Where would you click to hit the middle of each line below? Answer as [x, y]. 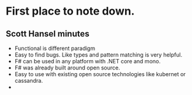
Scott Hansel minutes [48, 34]
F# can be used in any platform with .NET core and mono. [87, 61]
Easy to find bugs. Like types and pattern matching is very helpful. [98, 55]
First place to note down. [70, 11]
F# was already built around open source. [67, 68]
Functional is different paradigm [55, 48]
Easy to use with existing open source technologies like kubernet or [100, 74]
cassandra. [29, 81]
